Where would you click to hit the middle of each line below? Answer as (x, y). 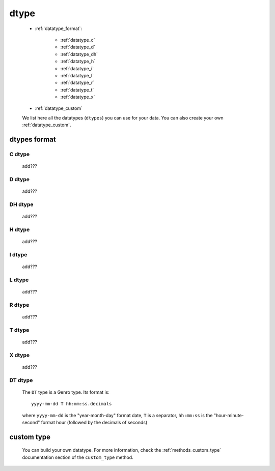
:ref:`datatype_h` (78, 62)
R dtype (19, 305)
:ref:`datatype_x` (78, 97)
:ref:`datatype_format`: (59, 28)
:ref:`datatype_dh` (79, 54)
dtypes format (33, 140)
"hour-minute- (229, 415)
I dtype (18, 254)
